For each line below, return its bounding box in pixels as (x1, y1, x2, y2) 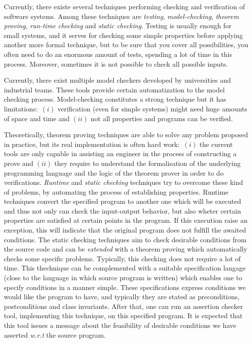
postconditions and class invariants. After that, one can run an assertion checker (4, 301, 243, 311)
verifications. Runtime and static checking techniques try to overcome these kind (4, 177, 243, 187)
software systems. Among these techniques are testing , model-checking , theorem (4, 11, 239, 21)
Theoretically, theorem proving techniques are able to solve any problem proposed (4, 129, 248, 140)
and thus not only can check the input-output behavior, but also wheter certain (4, 205, 241, 216)
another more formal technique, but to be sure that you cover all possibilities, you (4, 39, 249, 50)
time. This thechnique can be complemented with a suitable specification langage (4, 263, 246, 273)
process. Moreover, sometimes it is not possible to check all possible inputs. (4, 58, 228, 69)
